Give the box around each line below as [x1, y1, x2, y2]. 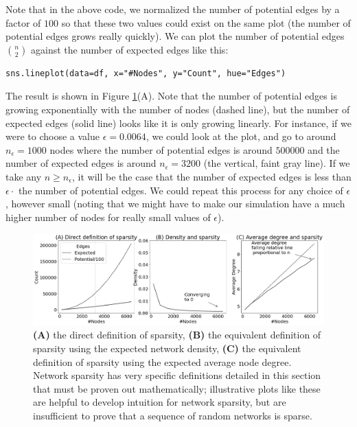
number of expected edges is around [5, 156, 157, 170]
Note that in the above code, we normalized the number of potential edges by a [5, 2, 340, 16]
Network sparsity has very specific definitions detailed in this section [33, 368, 321, 382]
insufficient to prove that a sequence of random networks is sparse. [33, 408, 312, 422]
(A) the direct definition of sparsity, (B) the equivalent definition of [33, 327, 321, 342]
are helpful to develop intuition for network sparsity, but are [33, 395, 286, 409]
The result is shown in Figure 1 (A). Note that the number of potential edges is [5, 89, 337, 103]
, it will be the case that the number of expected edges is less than [72, 169, 352, 183]
